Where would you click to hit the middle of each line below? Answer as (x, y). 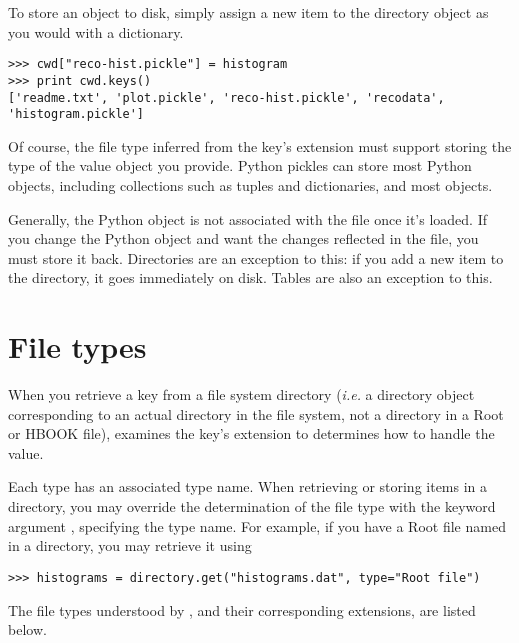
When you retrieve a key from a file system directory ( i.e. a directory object (241, 394)
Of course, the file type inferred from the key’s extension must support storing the (260, 145)
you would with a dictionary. (96, 31)
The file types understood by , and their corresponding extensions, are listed (242, 609)
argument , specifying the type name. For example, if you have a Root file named (257, 525)
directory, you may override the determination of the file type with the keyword (252, 506)
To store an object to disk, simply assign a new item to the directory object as (248, 12)
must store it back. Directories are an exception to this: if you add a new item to (256, 257)
